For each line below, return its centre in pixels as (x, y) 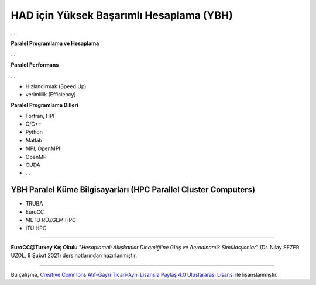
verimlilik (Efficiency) (51, 94)
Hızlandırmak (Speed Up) (56, 86)
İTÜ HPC (36, 228)
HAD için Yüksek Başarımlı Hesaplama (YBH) (122, 15)
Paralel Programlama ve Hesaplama (55, 43)
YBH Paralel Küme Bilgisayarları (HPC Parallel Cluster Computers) (133, 190)
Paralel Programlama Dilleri (44, 105)
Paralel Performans (35, 65)
